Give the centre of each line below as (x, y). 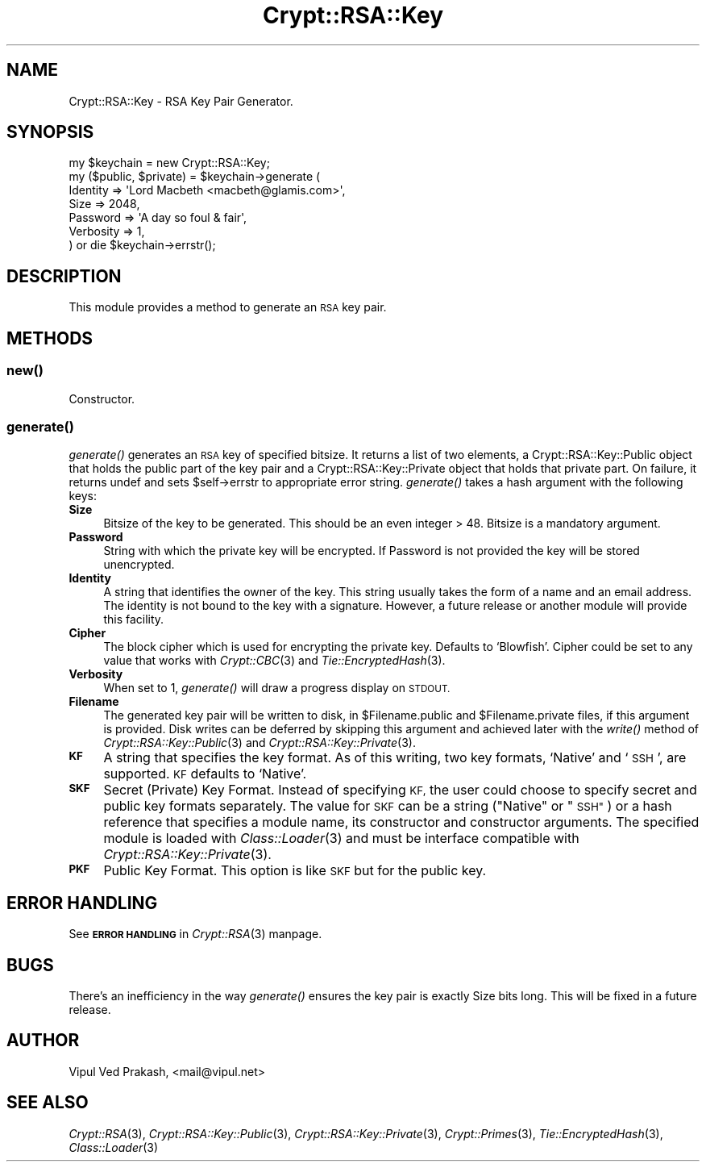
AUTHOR (43, 1041)
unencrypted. (139, 565)
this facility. (134, 619)
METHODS (50, 338)
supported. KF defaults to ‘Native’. (205, 774)
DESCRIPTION (64, 276)
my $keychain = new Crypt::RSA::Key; (169, 163)
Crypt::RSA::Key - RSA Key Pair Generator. (181, 101)
